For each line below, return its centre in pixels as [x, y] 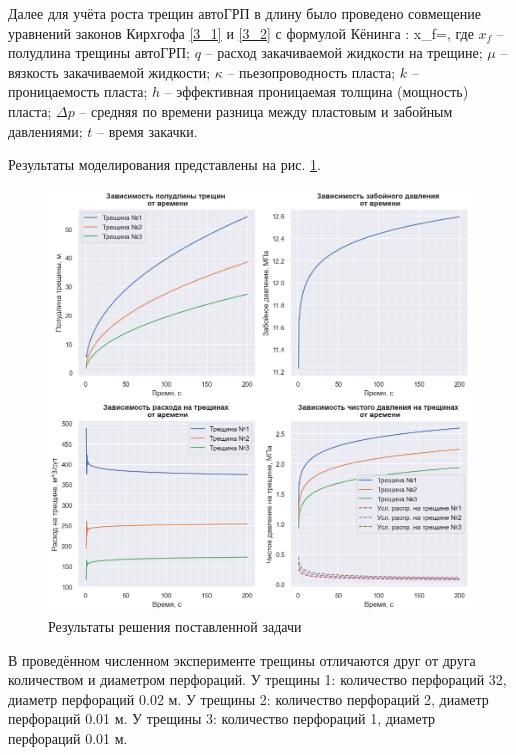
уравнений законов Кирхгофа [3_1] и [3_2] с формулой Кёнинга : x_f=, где [241, 32]
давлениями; [45, 130]
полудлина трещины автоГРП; [99, 52]
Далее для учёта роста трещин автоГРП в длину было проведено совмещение [244, 13]
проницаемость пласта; [78, 91]
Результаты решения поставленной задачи [175, 625]
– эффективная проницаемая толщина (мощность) [316, 91]
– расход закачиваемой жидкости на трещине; [344, 52]
